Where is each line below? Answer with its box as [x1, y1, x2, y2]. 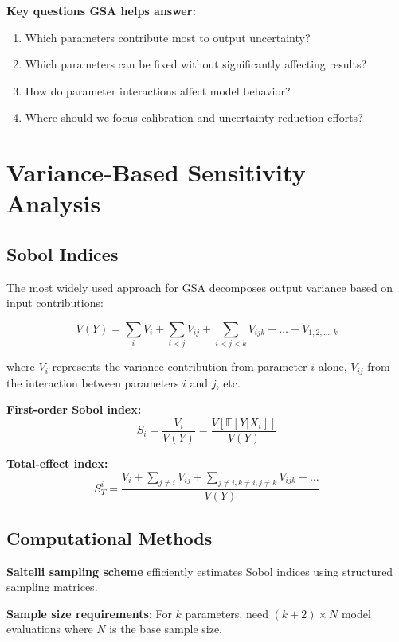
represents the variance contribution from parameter [52, 358, 307, 375]
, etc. [216, 374, 241, 391]
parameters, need [185, 605, 268, 621]
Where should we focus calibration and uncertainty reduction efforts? [25, 109, 363, 126]
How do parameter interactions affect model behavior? [25, 82, 291, 99]
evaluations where [6, 621, 93, 637]
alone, [318, 358, 347, 375]
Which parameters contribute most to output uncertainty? [25, 29, 311, 45]
